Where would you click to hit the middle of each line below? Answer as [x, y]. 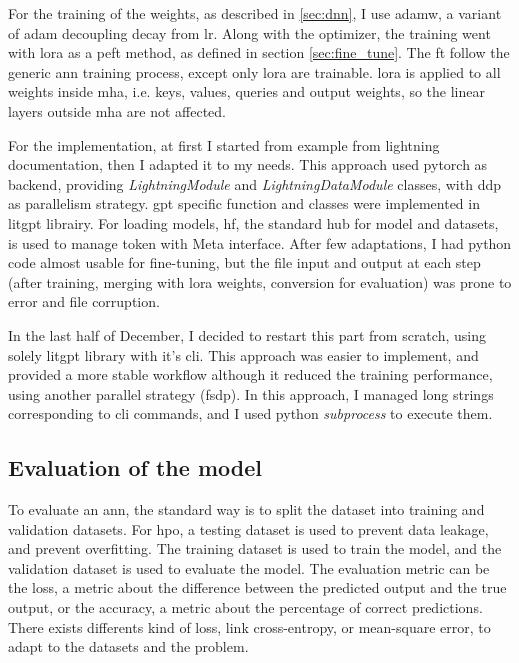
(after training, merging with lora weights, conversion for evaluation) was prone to [260, 281]
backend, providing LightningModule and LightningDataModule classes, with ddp [254, 183]
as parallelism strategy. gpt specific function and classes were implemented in [244, 203]
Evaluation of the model [135, 467]
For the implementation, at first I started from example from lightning [224, 144]
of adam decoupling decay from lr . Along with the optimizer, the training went [249, 32]
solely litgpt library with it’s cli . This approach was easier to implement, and [243, 354]
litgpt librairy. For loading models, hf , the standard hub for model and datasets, [253, 222]
